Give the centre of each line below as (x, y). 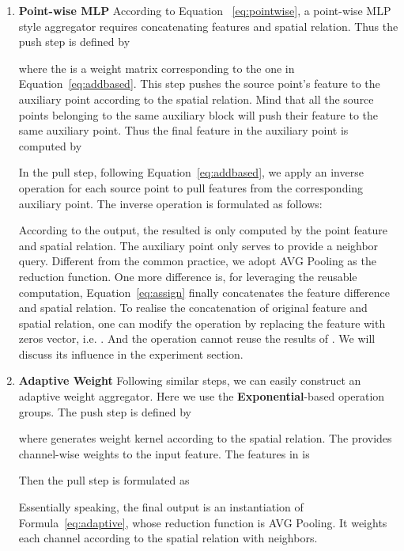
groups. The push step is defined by (105, 411)
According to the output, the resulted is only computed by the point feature (203, 230)
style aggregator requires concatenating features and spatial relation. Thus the (208, 26)
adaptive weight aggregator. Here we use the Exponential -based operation (202, 396)
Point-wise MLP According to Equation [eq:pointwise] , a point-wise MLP (205, 10)
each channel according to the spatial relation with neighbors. (168, 538)
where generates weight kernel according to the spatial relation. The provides (205, 438)
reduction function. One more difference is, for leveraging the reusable (188, 276)
